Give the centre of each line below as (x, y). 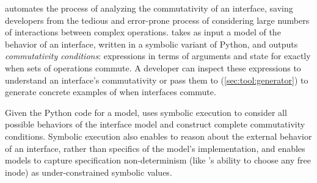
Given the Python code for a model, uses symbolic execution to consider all (146, 112)
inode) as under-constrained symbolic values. (89, 172)
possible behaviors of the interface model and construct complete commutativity (155, 124)
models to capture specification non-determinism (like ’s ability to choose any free (158, 160)
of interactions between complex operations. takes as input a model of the (143, 32)
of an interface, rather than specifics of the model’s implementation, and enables (155, 148)
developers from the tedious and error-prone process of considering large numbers (157, 20)
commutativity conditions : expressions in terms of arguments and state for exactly (158, 56)
